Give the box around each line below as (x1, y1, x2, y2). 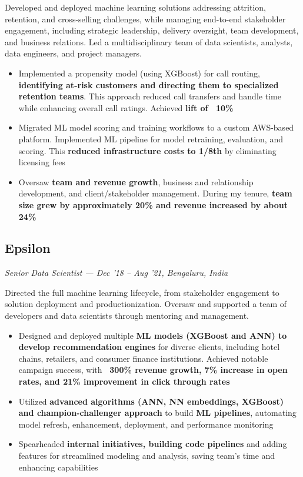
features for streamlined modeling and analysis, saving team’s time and (18, 449, 275, 462)
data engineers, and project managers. (5, 47, 142, 59)
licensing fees (18, 156, 65, 168)
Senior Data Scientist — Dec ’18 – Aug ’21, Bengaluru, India (5, 266, 228, 279)
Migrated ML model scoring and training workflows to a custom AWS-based (18, 121, 294, 134)
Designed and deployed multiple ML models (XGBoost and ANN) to (18, 329, 287, 341)
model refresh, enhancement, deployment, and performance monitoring (18, 418, 274, 430)
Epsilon (5, 239, 51, 257)
